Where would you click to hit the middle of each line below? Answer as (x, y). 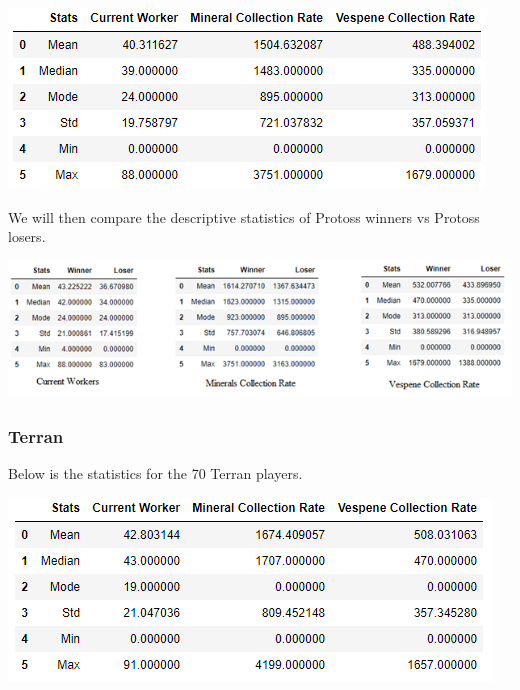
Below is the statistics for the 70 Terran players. (155, 473)
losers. (27, 236)
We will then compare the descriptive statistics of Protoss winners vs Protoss (244, 216)
